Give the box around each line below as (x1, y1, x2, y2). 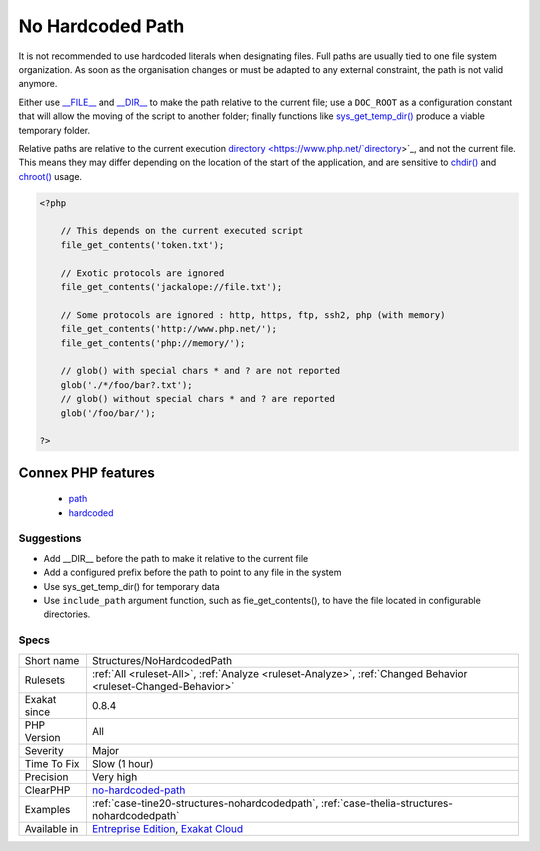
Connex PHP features (18, 464, 155, 481)
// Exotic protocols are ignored (60, 267, 225, 279)
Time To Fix (24, 756, 80, 770)
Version (24, 730, 61, 744)
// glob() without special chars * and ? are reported (60, 393, 335, 405)
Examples (24, 802, 71, 816)
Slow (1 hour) (91, 756, 154, 770)
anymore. (18, 78, 58, 90)
